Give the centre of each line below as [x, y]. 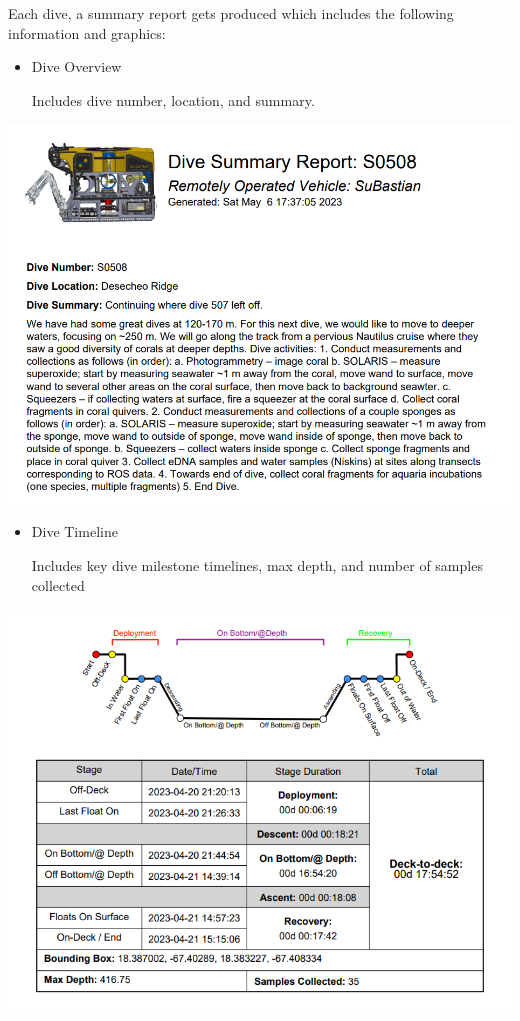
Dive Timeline [74, 531]
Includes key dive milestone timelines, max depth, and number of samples [257, 565]
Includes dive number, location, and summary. [173, 99]
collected [58, 584]
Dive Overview [76, 66]
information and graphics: [87, 32]
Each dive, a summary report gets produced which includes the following [231, 13]
